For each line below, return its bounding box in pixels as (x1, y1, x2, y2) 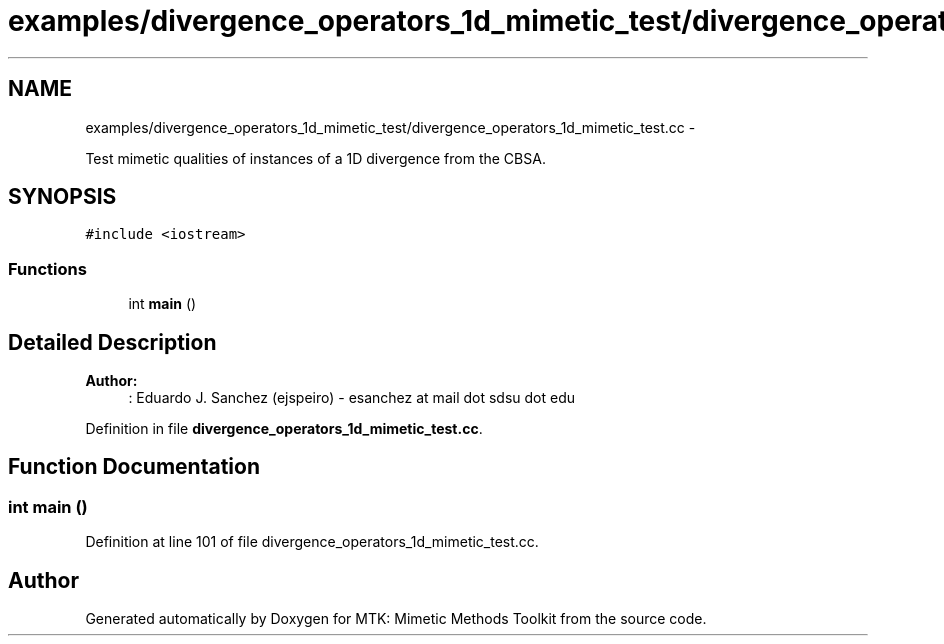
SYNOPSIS (8, 184, 117, 210)
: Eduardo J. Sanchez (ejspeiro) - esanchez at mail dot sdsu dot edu (128, 389, 576, 407)
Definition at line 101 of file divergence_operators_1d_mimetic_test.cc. (85, 533, 539, 551)
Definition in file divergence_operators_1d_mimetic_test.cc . (85, 420, 483, 438)
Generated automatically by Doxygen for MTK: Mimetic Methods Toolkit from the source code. (85, 610, 707, 628)
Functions (8, 258, 87, 279)
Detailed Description (8, 329, 217, 355)
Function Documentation (8, 454, 260, 480)
